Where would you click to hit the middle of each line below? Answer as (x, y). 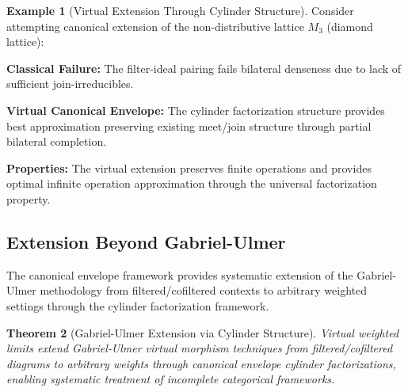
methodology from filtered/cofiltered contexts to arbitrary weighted (203, 290)
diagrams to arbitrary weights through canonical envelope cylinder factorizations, (201, 363)
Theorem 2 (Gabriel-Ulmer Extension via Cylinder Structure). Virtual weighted (203, 332)
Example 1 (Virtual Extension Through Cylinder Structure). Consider (180, 10)
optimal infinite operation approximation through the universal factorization (192, 183)
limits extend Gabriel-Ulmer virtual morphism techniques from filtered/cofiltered (200, 348)
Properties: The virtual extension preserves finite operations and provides (189, 167)
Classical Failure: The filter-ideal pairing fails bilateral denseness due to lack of (204, 68)
